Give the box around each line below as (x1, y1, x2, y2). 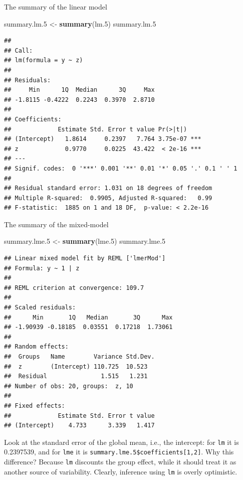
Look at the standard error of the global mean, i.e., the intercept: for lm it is (4, 436, 239, 447)
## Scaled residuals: (4, 304, 76, 311)
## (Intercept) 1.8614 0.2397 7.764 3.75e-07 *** (4, 135, 201, 143)
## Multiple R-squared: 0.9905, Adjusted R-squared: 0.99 (4, 194, 212, 202)
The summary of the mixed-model (4, 219, 109, 229)
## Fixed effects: (4, 402, 65, 409)
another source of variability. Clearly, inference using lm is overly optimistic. (4, 466, 237, 476)
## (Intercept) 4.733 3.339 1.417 (4, 422, 155, 429)
